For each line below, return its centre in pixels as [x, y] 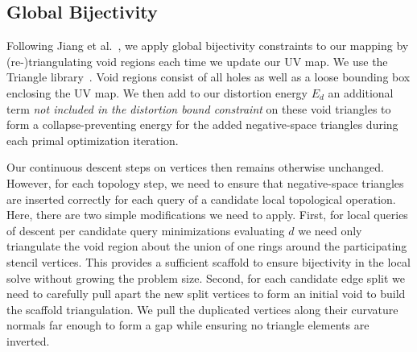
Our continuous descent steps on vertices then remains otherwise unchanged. [195, 167]
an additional [361, 92]
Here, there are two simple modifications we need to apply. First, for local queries [207, 215]
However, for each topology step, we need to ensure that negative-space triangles [205, 182]
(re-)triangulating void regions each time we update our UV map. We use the [197, 61]
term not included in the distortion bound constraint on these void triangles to [199, 108]
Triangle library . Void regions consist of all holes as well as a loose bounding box [208, 77]
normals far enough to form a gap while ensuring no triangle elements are [188, 325]
